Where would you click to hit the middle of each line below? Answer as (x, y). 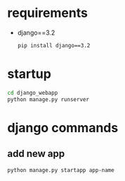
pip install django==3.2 (54, 45)
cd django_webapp (33, 93)
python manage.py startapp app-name (61, 170)
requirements (47, 13)
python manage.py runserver (48, 99)
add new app (36, 154)
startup (29, 74)
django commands (63, 128)
